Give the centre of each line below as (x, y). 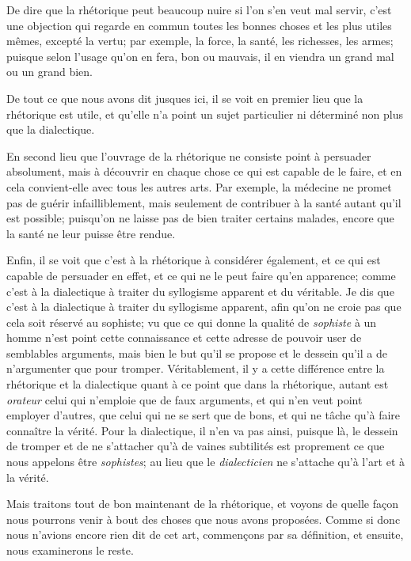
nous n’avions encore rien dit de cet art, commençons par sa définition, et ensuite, (205, 534)
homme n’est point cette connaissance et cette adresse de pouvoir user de (184, 337)
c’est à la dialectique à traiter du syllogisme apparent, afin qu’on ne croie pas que (204, 307)
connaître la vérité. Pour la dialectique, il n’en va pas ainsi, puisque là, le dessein (202, 430)
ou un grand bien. (49, 72)
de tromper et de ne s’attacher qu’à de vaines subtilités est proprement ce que (196, 446)
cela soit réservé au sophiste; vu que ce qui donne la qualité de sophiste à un (192, 322)
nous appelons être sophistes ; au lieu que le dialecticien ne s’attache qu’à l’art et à (206, 462)
